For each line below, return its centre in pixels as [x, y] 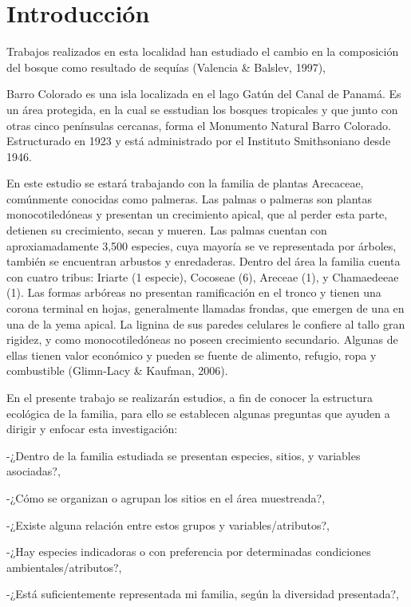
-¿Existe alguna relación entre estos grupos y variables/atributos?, [168, 524]
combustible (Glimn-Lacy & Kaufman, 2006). [117, 371]
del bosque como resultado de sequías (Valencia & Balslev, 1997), [166, 67]
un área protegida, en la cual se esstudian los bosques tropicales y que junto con [202, 109]
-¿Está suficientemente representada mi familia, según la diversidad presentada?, [203, 594]
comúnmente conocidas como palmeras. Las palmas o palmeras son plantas [190, 198]
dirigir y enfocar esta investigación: [92, 429]
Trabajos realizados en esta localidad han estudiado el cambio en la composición [203, 51]
